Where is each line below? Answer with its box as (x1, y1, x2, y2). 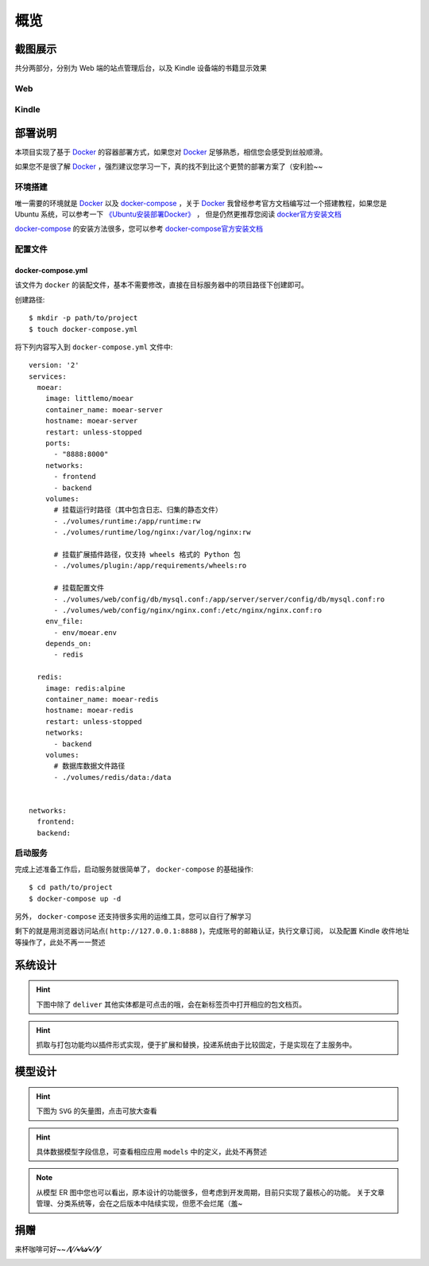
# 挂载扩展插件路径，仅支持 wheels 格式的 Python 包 (53, 550, 242, 559)
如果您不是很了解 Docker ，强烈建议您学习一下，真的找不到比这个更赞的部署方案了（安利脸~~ (14, 162, 323, 171)
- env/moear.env (53, 628, 118, 637)
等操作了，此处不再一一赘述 (14, 937, 106, 947)
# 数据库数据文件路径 (53, 762, 126, 771)
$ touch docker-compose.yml (29, 325, 138, 333)
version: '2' (29, 360, 79, 370)
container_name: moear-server (44, 405, 163, 414)
